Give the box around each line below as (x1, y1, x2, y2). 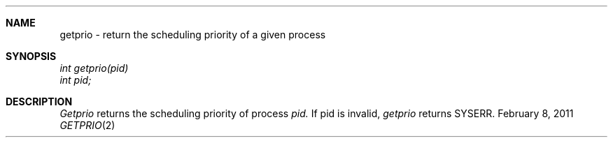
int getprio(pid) (59, 62, 129, 74)
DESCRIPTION (6, 96, 73, 107)
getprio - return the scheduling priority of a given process (59, 29, 326, 40)
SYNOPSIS (6, 50, 57, 62)
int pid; (59, 74, 92, 86)
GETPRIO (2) (59, 119, 115, 131)
